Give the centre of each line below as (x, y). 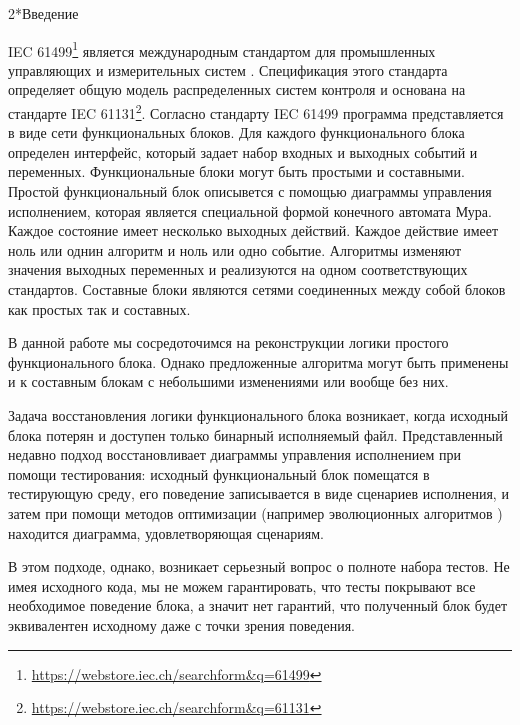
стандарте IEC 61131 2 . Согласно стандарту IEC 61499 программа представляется (256, 111)
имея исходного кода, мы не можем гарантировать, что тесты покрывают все (242, 585)
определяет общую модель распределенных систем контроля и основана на (237, 89)
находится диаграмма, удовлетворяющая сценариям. (166, 532)
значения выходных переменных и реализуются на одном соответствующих (238, 269)
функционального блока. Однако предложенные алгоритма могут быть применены (258, 361)
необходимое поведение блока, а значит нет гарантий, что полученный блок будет (258, 605)
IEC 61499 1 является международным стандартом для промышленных (222, 49)
